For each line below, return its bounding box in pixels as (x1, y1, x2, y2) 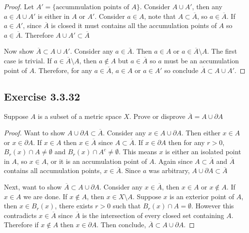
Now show (4, 46, 34, 56)
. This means (119, 146, 157, 157)
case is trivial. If (4, 55, 52, 65)
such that (113, 201, 141, 211)
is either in (38, 11, 70, 21)
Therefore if (4, 219, 39, 230)
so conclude (164, 65, 199, 75)
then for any (168, 137, 205, 147)
